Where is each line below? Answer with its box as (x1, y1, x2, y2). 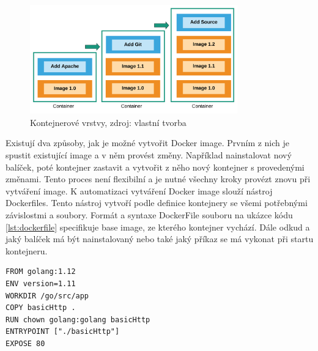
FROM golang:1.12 (6, 267, 76, 276)
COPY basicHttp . (6, 303, 76, 312)
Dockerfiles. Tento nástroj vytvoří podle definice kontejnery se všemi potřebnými (6, 196, 308, 209)
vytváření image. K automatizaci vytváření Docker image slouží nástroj (6, 184, 273, 197)
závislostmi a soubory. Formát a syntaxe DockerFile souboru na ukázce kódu (6, 208, 293, 221)
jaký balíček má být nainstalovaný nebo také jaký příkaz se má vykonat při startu (6, 232, 314, 245)
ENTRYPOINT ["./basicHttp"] (6, 327, 120, 336)
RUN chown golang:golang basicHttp (6, 315, 150, 324)
